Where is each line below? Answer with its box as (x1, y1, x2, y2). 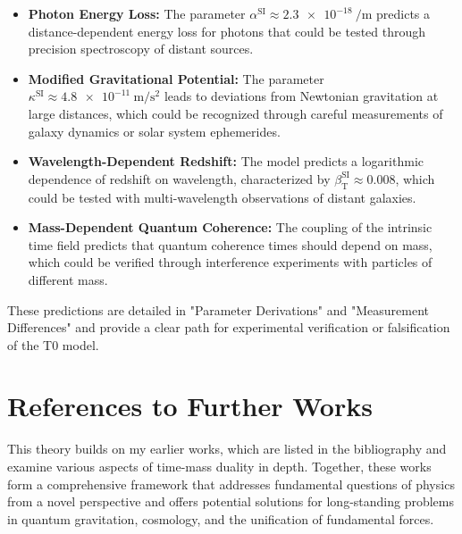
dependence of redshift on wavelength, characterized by (28, 169, 331, 188)
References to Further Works (7, 388, 373, 424)
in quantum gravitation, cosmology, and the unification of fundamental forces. (7, 509, 434, 528)
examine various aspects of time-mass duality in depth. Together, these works (7, 457, 432, 476)
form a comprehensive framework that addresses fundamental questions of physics (7, 474, 455, 493)
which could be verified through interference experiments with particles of (28, 253, 433, 271)
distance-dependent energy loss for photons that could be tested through (28, 21, 426, 40)
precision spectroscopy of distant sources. (28, 39, 254, 58)
